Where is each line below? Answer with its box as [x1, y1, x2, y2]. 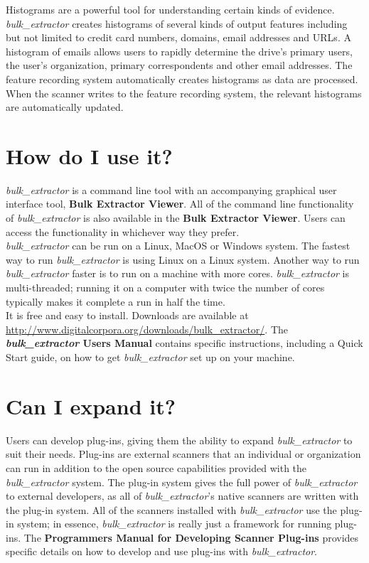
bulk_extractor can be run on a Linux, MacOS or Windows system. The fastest [6, 238, 351, 253]
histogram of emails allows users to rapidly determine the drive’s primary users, [6, 43, 353, 58]
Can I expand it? [6, 391, 176, 420]
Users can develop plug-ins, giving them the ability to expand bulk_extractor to [6, 432, 353, 447]
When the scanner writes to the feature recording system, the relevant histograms [6, 85, 362, 100]
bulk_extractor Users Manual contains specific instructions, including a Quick [6, 336, 363, 350]
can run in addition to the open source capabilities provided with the [6, 460, 307, 475]
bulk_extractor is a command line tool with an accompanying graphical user [6, 182, 337, 197]
